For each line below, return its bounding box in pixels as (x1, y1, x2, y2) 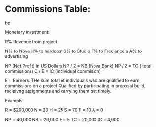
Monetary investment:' (5, 29, 51, 35)
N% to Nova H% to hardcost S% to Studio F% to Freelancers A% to (5, 48, 142, 54)
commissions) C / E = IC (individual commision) (5, 68, 101, 74)
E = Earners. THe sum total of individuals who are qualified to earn (5, 77, 140, 83)
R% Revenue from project (5, 38, 58, 45)
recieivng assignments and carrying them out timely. (5, 88, 112, 94)
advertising (5, 53, 28, 59)
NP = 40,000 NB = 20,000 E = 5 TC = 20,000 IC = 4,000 (5, 116, 120, 122)
